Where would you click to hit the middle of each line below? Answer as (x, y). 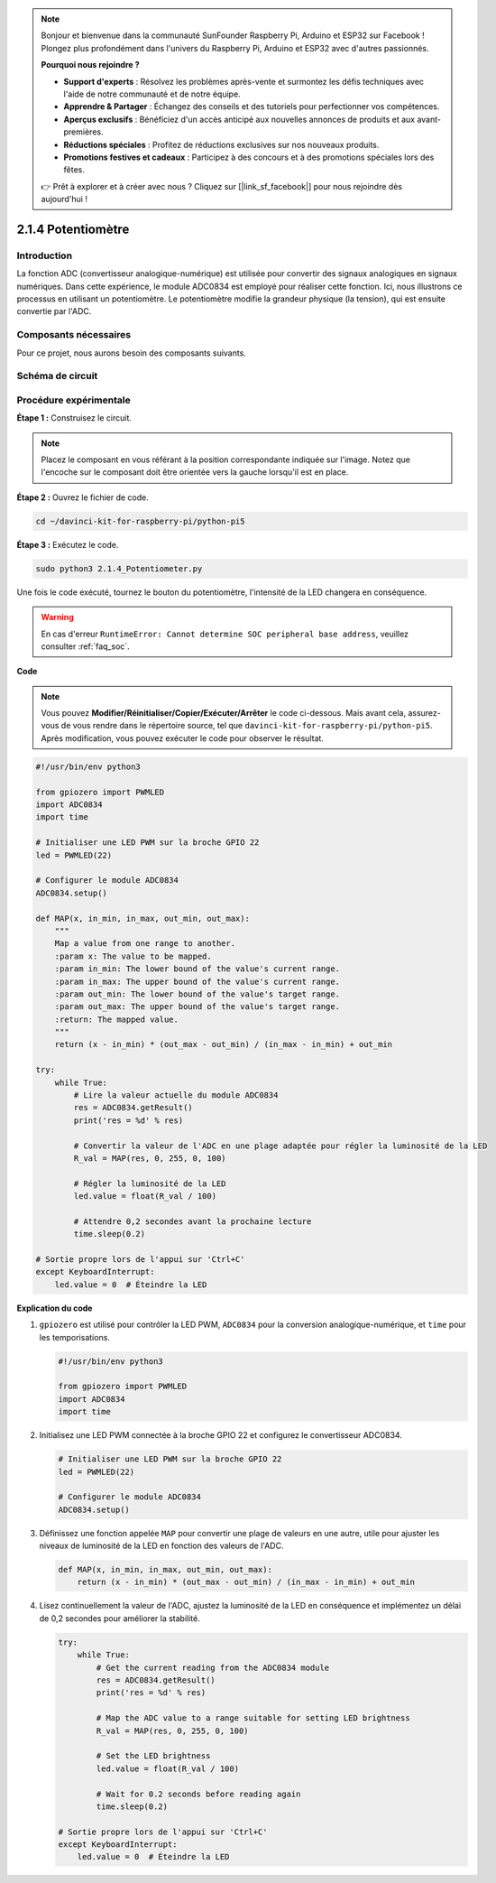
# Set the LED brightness (153, 1756)
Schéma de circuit (57, 376)
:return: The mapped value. (117, 1019)
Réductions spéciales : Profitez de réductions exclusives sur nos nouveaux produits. (221, 144)
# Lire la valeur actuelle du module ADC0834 (176, 1095)
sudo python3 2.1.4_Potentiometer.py (119, 568)
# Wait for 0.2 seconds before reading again (198, 1794)
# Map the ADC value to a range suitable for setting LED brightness (253, 1718)
